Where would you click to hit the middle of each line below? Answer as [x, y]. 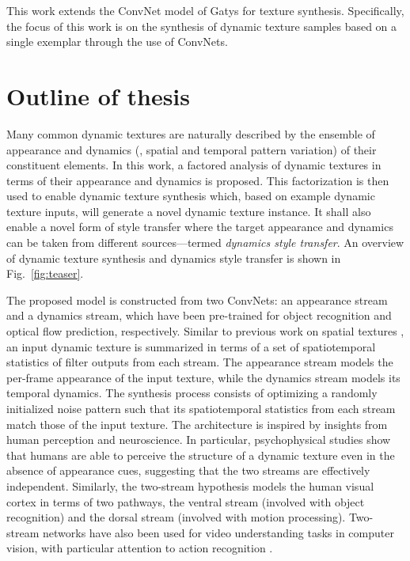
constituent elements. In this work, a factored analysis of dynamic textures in [194, 165]
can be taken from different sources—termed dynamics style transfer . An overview [205, 243]
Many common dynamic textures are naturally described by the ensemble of [191, 133]
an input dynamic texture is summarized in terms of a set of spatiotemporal [191, 346]
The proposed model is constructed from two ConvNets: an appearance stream [197, 299]
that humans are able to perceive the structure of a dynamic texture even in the [201, 455]
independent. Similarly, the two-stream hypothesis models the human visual [190, 485]
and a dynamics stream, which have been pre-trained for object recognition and [199, 315]
